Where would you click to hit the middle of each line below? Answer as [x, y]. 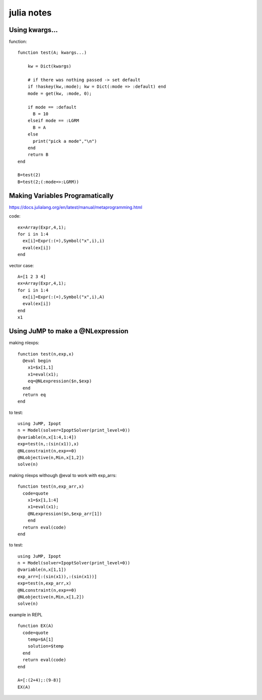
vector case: [21, 265]
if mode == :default [52, 107]
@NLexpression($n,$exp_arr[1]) [65, 513]
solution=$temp [46, 646]
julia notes [30, 13]
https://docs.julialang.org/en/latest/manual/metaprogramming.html [76, 207]
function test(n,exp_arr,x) [51, 487]
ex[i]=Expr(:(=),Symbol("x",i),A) [64, 297]
